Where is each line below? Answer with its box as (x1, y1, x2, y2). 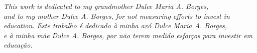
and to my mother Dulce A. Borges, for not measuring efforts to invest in (4, 10, 230, 21)
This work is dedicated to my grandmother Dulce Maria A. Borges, (4, 1, 209, 11)
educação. (4, 40, 33, 50)
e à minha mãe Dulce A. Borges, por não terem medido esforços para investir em (4, 30, 253, 40)
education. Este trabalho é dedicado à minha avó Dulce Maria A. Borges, (4, 20, 227, 31)
